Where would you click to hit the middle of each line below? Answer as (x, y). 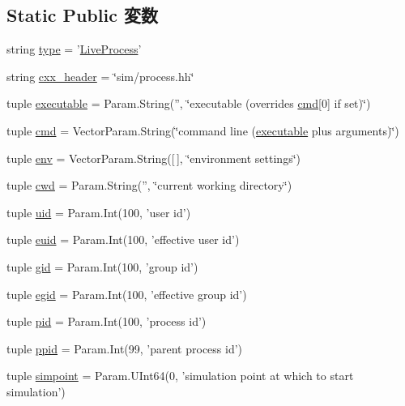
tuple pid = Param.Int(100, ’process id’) (107, 321)
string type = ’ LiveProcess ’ (74, 49)
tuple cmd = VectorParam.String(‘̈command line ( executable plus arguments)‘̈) (203, 130)
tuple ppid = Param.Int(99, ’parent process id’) (125, 348)
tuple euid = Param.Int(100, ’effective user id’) (123, 239)
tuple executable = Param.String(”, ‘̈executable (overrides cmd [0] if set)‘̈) (189, 103)
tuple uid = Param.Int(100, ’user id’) (99, 212)
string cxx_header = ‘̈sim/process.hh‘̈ (100, 76)
